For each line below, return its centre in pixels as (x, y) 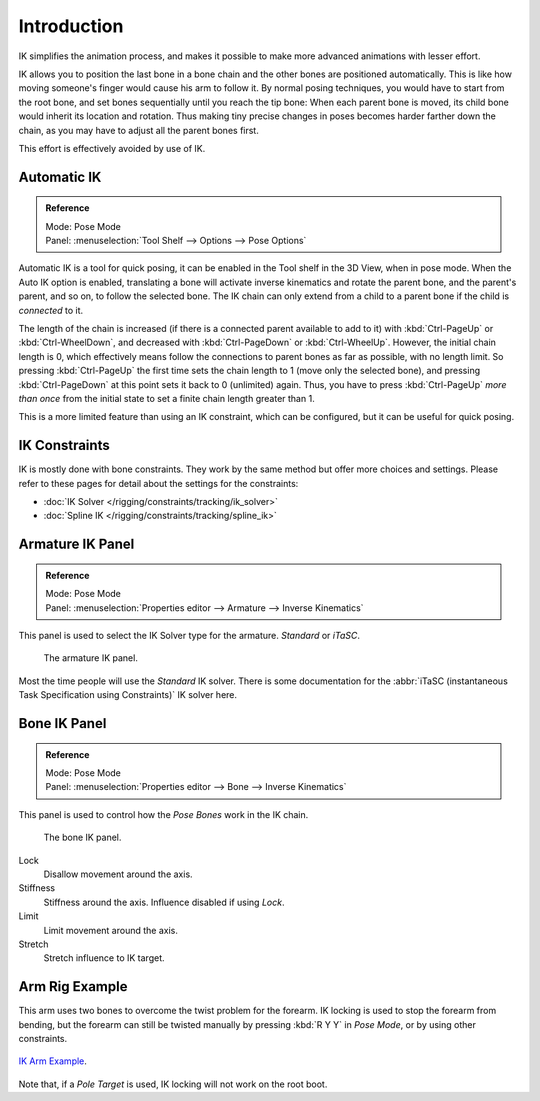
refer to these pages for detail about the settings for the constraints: (158, 483)
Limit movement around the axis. (111, 930)
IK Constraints (64, 445)
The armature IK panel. (91, 658)
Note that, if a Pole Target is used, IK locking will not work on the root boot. (173, 1084)
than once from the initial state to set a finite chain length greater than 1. (166, 398)
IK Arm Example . (52, 1061)
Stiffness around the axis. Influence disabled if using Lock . (164, 902)
